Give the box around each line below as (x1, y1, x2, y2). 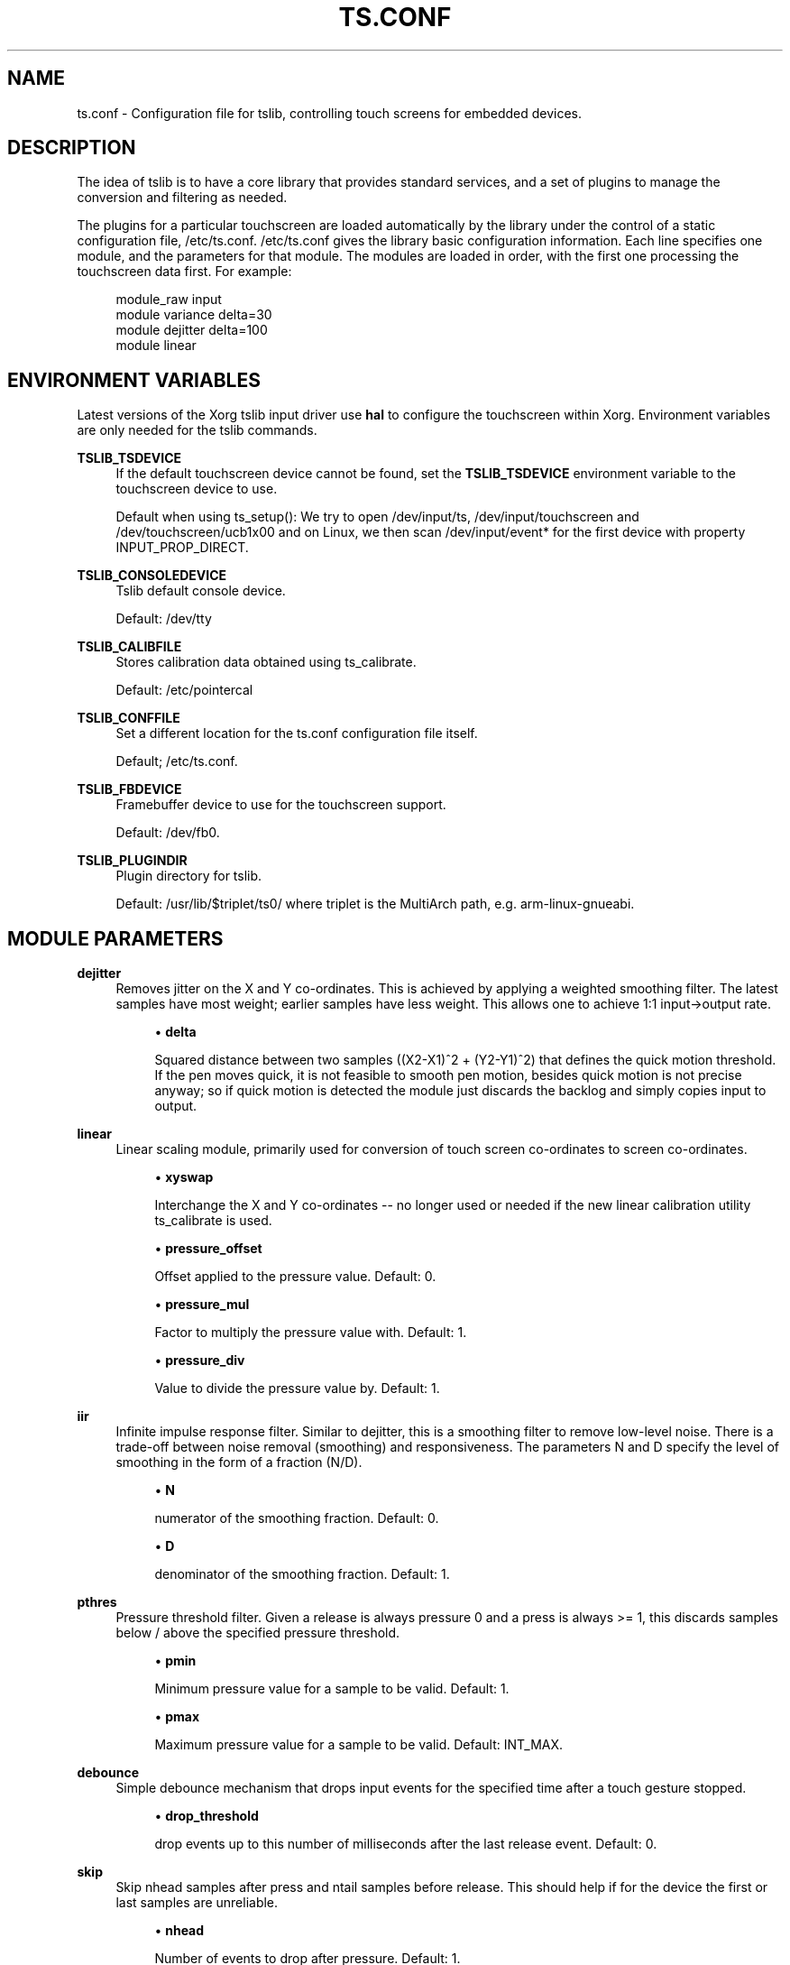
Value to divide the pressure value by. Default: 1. (154, 1380, 440, 1397)
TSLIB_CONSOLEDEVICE (77, 567, 227, 584)
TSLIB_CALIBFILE (77, 639, 182, 655)
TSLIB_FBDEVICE (77, 781, 182, 798)
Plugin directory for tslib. (115, 868, 262, 884)
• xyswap (154, 1169, 214, 1185)
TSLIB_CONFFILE (77, 710, 180, 726)
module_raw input (115, 291, 222, 308)
